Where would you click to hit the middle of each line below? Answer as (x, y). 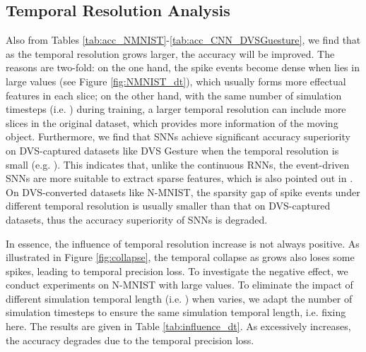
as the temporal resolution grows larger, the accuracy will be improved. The (170, 53)
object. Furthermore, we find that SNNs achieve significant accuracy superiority (178, 136)
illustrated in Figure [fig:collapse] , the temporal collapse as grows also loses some (180, 257)
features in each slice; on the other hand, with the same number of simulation (174, 95)
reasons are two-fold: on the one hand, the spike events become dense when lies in (183, 67)
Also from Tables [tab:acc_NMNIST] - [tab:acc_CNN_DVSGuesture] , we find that (183, 40)
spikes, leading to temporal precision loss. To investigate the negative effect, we (177, 271)
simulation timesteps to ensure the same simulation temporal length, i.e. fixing (176, 312)
